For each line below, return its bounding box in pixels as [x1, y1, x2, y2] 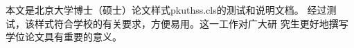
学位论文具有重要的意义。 [6, 29, 122, 44]
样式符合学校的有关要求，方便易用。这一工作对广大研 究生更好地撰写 [34, 16, 348, 30]
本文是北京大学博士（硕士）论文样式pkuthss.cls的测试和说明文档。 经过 [6, 3, 327, 16]
